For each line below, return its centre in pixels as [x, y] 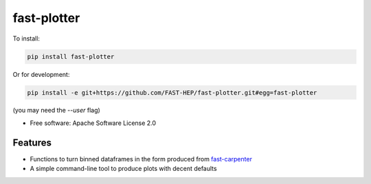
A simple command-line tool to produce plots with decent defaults [123, 169]
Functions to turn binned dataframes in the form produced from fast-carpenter [141, 159]
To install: [26, 38]
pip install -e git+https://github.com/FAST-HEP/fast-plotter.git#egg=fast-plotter [172, 92]
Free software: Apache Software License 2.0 [93, 123]
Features [32, 142]
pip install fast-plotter [71, 56]
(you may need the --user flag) [57, 111]
